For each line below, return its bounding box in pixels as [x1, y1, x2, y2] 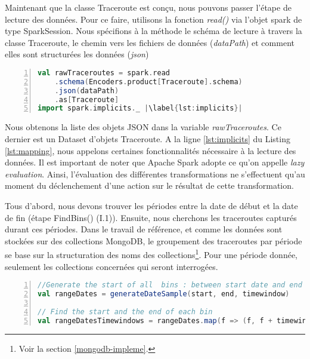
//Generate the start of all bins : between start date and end [38, 281, 302, 290]
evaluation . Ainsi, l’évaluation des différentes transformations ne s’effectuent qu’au [5, 167, 305, 180]
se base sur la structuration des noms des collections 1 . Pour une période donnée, [5, 247, 297, 260]
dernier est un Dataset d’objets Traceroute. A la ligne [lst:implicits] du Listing [5, 132, 290, 145]
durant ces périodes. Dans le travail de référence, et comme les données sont [5, 223, 283, 235]
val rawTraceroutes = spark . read [38, 68, 170, 77]
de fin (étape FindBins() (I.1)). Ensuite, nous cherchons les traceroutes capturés [5, 211, 297, 223]
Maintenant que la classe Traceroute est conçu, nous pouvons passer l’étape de [5, 1, 292, 13]
